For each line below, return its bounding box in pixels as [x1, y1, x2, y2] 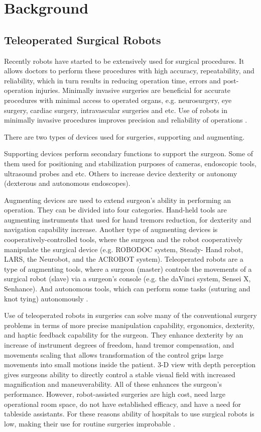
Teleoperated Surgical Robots [4, 32, 161, 47]
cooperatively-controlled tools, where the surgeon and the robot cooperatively [4, 234, 243, 245]
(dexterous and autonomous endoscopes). [4, 178, 130, 188]
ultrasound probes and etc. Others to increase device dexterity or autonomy [4, 168, 237, 178]
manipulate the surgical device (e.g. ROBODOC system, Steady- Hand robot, [4, 244, 243, 254]
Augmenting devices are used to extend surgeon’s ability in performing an [4, 194, 231, 205]
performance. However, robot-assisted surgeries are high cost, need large [4, 388, 225, 399]
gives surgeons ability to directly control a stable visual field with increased [4, 369, 235, 379]
